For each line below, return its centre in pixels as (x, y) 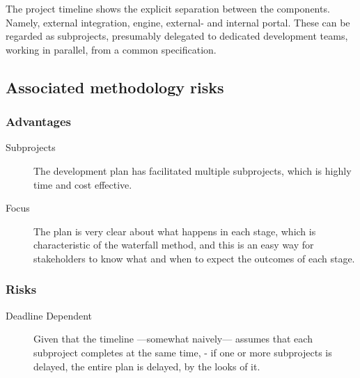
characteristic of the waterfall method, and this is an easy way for (174, 245)
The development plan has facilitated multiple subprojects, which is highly (193, 170)
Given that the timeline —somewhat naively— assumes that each (173, 339)
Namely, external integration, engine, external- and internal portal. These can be (178, 22)
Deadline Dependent (49, 315)
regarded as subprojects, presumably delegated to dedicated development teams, (177, 36)
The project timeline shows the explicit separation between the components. (168, 8)
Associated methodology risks (115, 87)
